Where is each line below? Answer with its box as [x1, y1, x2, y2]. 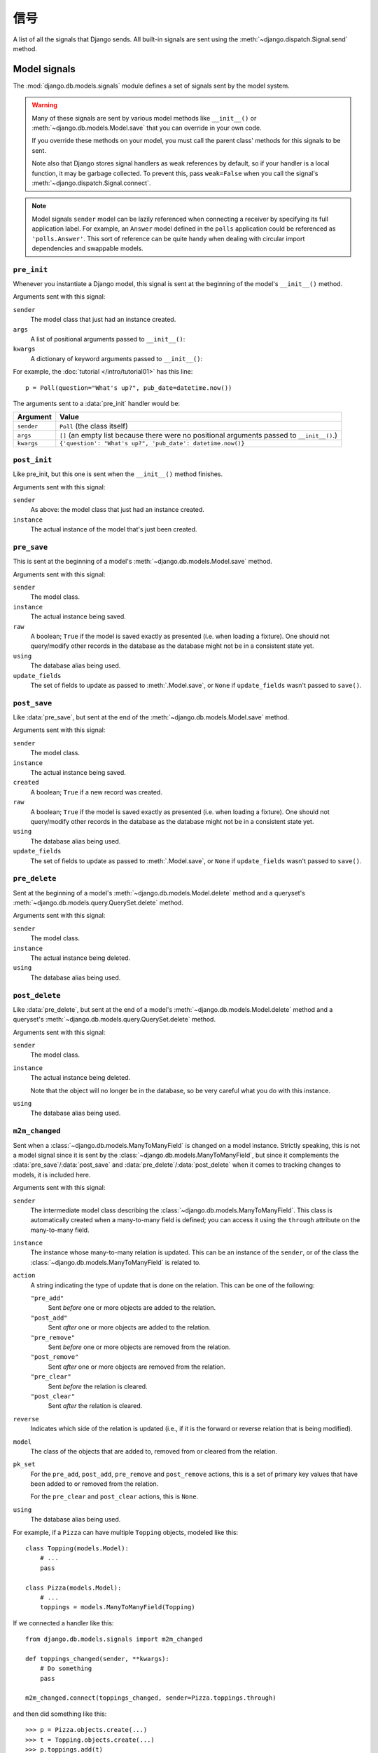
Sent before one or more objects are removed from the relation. [48, 1343, 231, 1351]
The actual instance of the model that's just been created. [30, 525, 197, 534]
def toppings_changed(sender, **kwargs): [25, 1655, 169, 1663]
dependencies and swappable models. [31, 244, 143, 252]
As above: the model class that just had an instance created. [30, 506, 204, 514]
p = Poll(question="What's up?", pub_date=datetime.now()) [25, 384, 232, 392]
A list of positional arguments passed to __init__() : [30, 335, 185, 344]
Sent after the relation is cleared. [48, 1402, 143, 1410]
